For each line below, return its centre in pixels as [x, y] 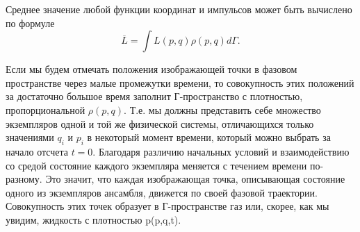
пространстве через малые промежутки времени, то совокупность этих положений [180, 82]
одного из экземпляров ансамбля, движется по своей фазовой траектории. [162, 192]
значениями [30, 137]
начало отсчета [37, 151]
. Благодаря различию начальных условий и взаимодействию [221, 151]
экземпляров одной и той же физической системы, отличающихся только [160, 123]
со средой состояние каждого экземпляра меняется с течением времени [156, 165]
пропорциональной [46, 109]
